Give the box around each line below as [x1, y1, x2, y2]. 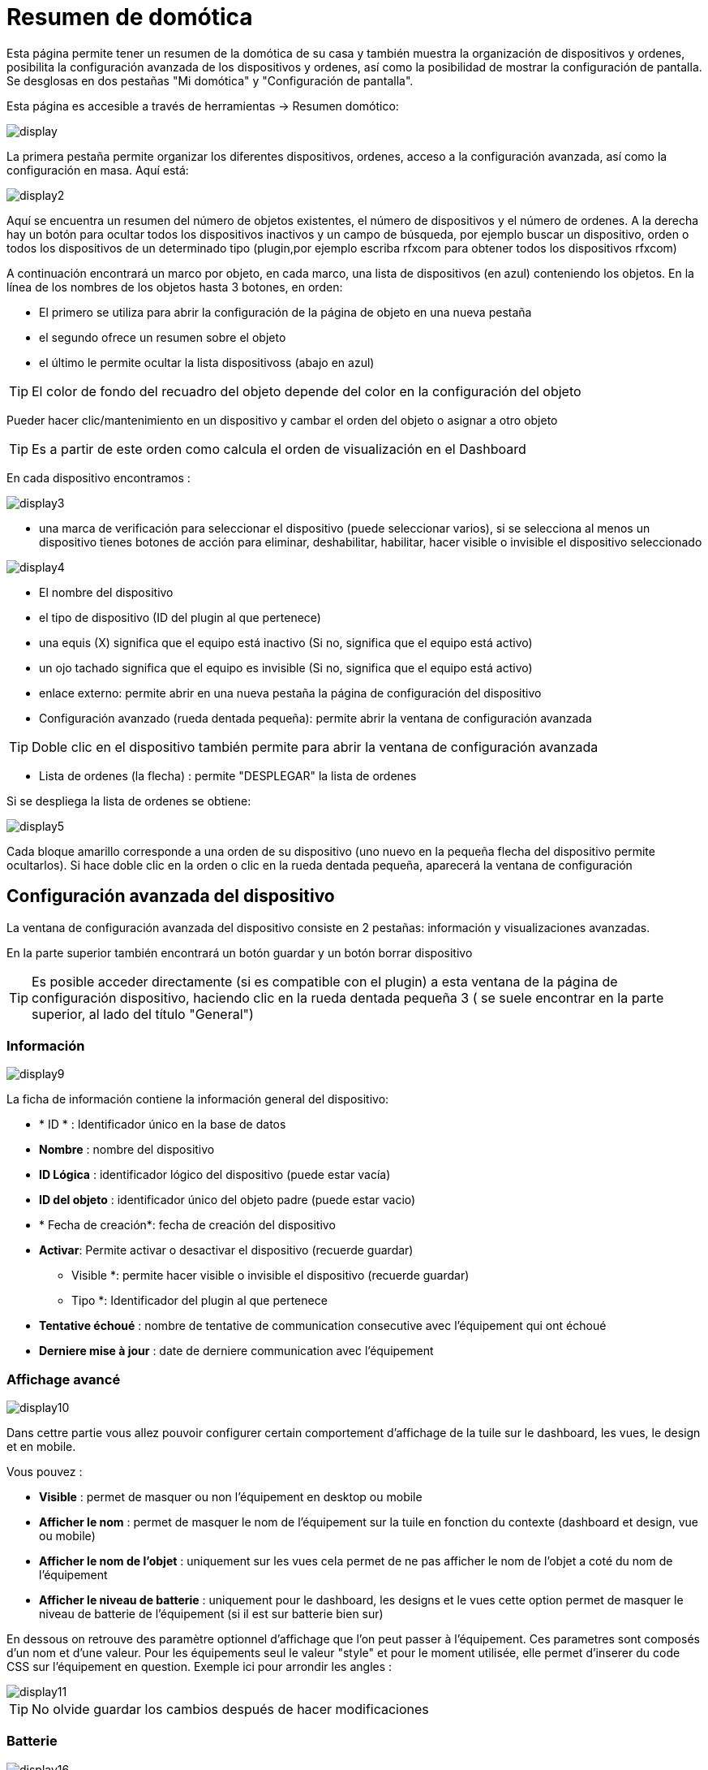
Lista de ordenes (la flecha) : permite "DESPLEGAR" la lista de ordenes [39, 768, 417, 783]
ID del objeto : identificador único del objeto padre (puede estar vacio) [39, 1193, 416, 1207]
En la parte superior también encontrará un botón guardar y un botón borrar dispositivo [6, 945, 473, 960]
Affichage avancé [6, 1371, 121, 1388]
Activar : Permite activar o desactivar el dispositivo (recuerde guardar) [39, 1243, 414, 1258]
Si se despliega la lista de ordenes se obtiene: [6, 793, 251, 808]
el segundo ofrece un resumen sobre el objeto [39, 330, 286, 344]
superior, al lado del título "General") [32, 1005, 254, 1022]
